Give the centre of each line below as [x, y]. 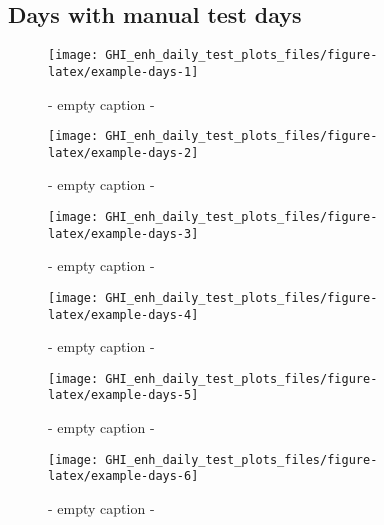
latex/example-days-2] [123, 152]
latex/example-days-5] [123, 395]
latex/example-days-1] [123, 71]
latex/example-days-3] [123, 233]
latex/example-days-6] [123, 476]
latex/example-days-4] [123, 314]
